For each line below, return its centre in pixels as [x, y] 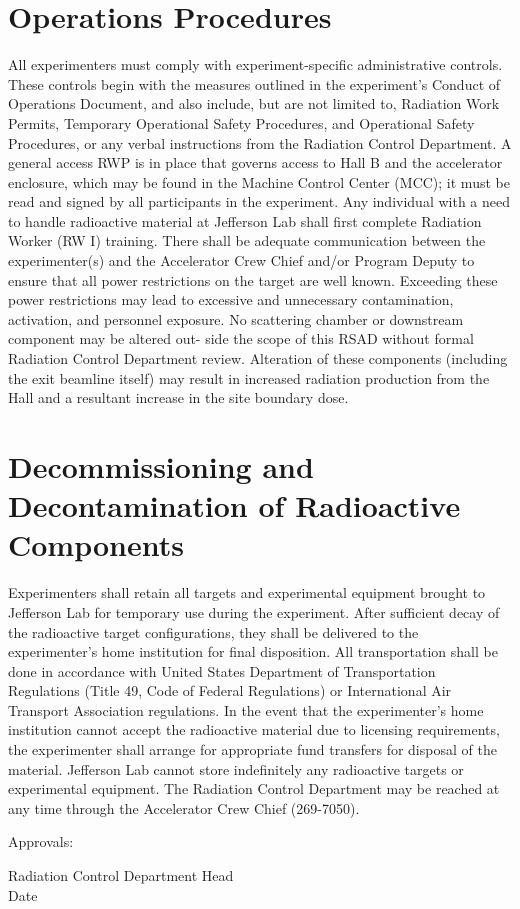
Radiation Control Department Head [121, 875]
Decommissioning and [161, 466]
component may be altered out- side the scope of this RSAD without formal [241, 338]
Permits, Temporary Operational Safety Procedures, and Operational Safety [241, 122]
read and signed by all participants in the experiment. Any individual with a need [259, 201]
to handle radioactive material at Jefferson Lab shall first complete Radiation [245, 220]
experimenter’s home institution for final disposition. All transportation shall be [253, 651]
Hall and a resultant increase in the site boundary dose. [178, 397]
